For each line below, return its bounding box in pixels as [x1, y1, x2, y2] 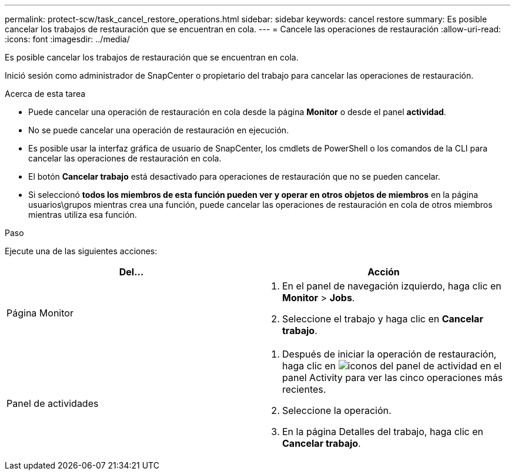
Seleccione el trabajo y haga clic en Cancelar [282, 313, 483, 325]
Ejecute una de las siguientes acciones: [5, 246, 158, 256]
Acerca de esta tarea [5, 89, 86, 99]
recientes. [282, 383, 326, 395]
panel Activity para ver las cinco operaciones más [282, 372, 503, 383]
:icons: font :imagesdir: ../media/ [5, 34, 130, 44]
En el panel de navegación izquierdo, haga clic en [282, 280, 501, 292]
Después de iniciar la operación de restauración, [282, 348, 497, 360]
